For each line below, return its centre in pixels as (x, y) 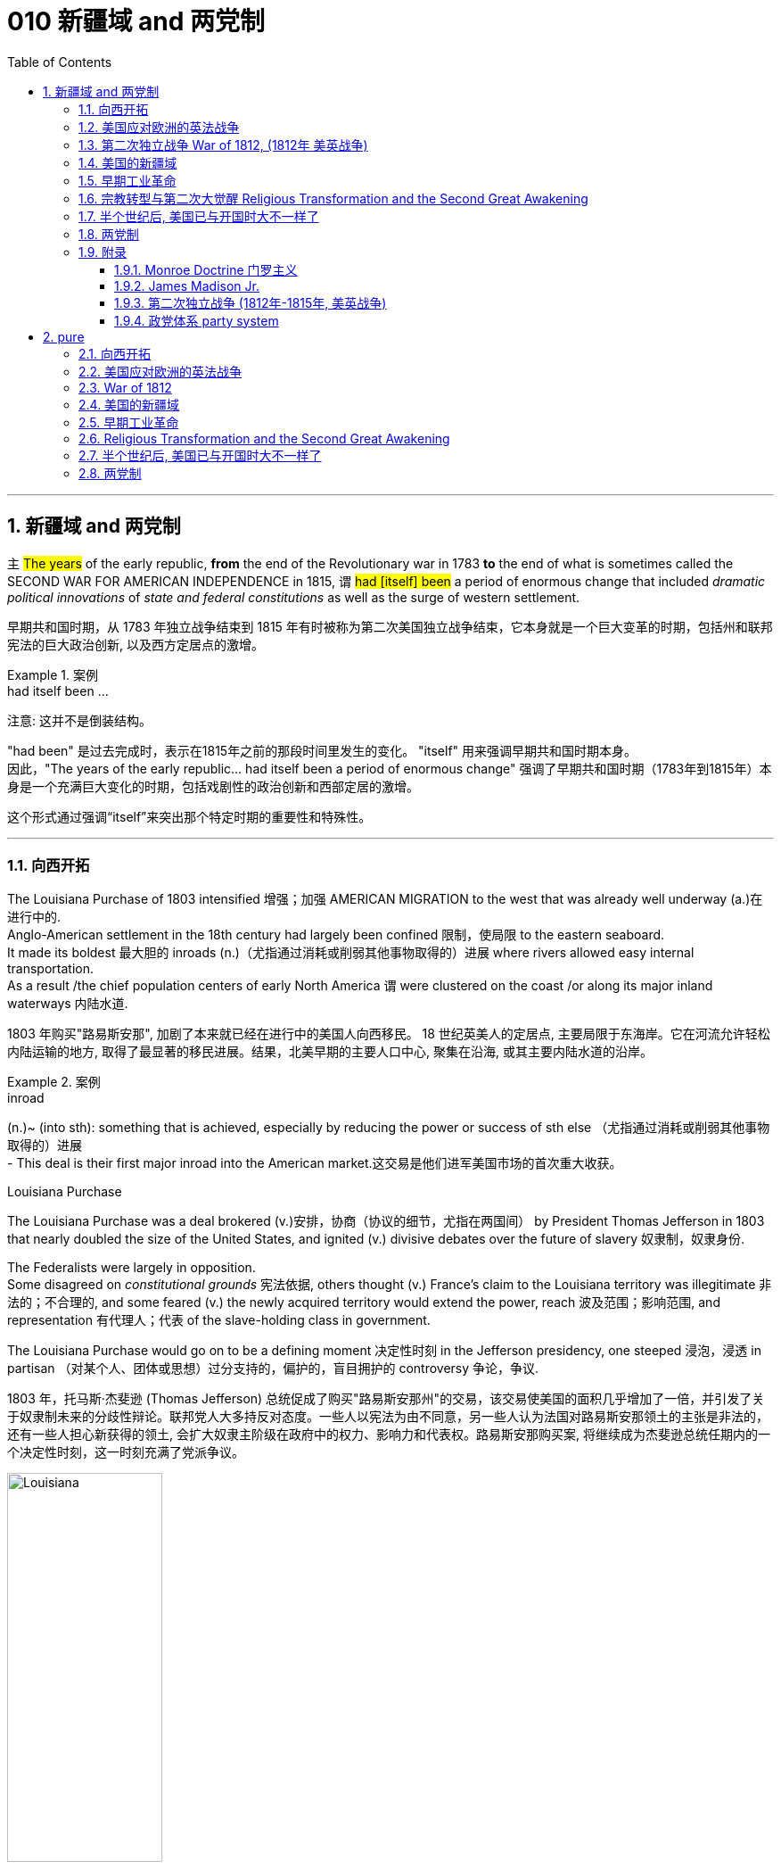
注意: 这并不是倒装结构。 (79, 720)
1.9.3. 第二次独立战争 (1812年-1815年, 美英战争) (251, 302)
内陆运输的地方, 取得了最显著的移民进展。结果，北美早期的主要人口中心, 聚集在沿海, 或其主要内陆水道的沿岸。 (330, 1052)
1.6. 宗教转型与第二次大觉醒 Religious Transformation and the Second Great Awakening (333, 198)
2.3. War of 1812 (125, 387)
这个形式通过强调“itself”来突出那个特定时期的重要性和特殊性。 (189, 816)
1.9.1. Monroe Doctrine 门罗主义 (206, 269)
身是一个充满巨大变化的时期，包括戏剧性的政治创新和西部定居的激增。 (213, 786)
